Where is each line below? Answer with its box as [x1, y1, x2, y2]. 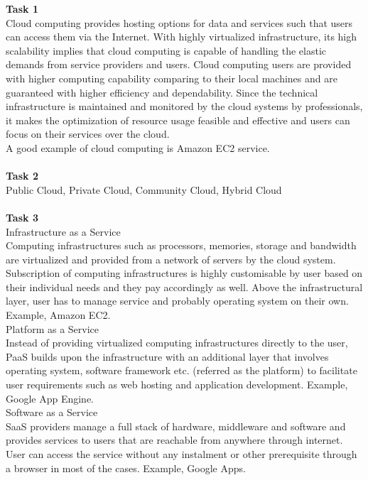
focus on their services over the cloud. [6, 126, 170, 141]
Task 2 [6, 168, 38, 183]
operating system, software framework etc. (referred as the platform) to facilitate [6, 363, 357, 378]
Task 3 [6, 209, 38, 224]
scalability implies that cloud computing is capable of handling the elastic [6, 43, 327, 58]
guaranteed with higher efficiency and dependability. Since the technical [6, 84, 318, 99]
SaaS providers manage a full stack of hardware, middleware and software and [6, 418, 346, 433]
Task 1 [6, 1, 38, 16]
